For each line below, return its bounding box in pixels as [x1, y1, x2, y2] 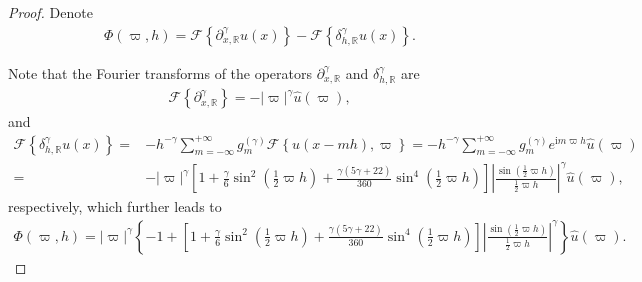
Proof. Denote [8, 2, 93, 22]
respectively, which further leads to [8, 196, 222, 217]
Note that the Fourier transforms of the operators [8, 62, 313, 83]
